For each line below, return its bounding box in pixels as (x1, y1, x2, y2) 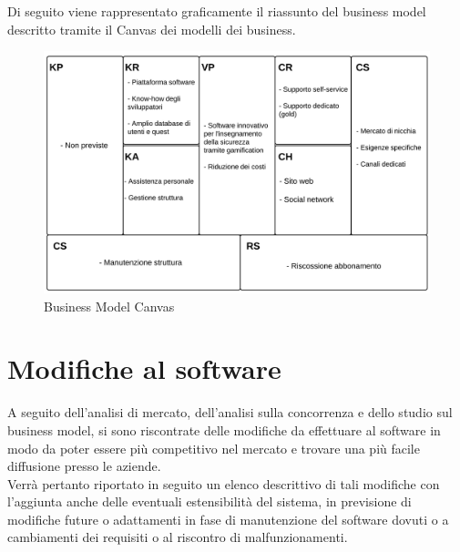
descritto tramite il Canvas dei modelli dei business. (7, 19, 296, 38)
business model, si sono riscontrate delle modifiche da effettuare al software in (7, 420, 441, 439)
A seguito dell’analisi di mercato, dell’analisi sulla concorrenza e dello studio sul (7, 403, 453, 422)
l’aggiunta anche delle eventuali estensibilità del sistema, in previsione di (7, 492, 412, 511)
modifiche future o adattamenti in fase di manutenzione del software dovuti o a (7, 509, 449, 528)
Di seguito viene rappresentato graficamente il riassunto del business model (7, 2, 426, 20)
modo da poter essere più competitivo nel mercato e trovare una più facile (7, 438, 420, 457)
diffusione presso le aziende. (7, 456, 161, 475)
